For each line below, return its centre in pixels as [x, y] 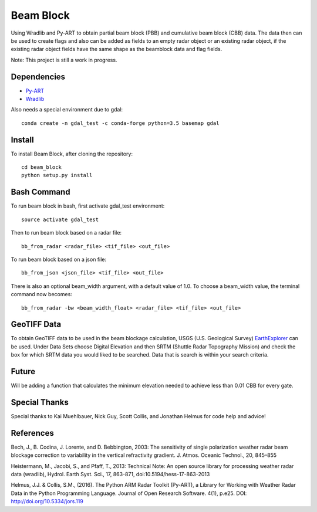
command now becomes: [42, 294]
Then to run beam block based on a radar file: [66, 233]
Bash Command [41, 192]
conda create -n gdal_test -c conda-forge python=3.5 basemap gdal [120, 123]
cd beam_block [41, 167]
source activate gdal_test [60, 219]
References [32, 433]
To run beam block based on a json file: [59, 259]
